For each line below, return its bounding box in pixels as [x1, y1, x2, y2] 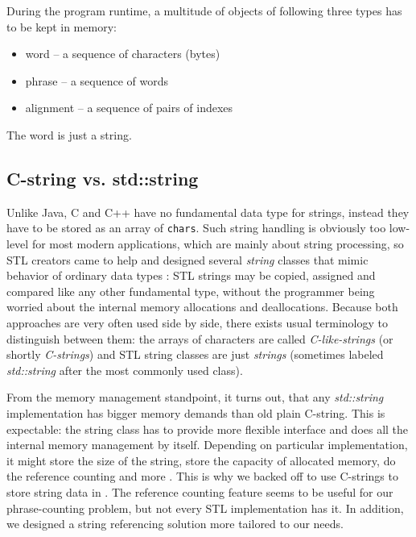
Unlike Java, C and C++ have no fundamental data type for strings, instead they [6, 203, 410, 220]
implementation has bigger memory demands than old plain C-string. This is [6, 404, 385, 421]
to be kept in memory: [6, 18, 117, 35]
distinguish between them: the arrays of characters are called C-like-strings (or [6, 330, 393, 347]
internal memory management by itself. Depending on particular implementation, [6, 436, 408, 453]
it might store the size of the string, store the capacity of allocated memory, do [6, 452, 396, 468]
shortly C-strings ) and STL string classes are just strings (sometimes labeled [6, 346, 384, 363]
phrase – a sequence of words [25, 72, 169, 89]
